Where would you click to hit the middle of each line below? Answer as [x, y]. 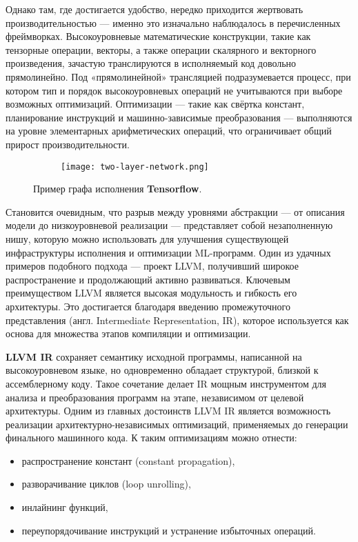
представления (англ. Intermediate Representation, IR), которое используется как [177, 320]
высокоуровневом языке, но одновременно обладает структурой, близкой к [162, 370]
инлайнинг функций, [65, 507]
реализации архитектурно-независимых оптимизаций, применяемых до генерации [177, 424]
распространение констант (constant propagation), [128, 460]
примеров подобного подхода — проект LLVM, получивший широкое [152, 266]
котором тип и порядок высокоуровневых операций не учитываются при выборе [174, 90]
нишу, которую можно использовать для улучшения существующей [147, 238]
